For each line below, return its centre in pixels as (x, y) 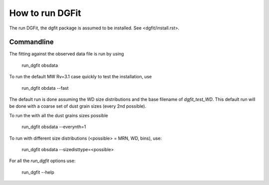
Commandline (32, 42)
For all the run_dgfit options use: (42, 161)
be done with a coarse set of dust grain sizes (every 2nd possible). (78, 106)
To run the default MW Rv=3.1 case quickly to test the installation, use (80, 77)
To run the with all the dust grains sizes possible (59, 115)
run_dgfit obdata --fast (45, 88)
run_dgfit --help (38, 172)
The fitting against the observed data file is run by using (67, 54)
